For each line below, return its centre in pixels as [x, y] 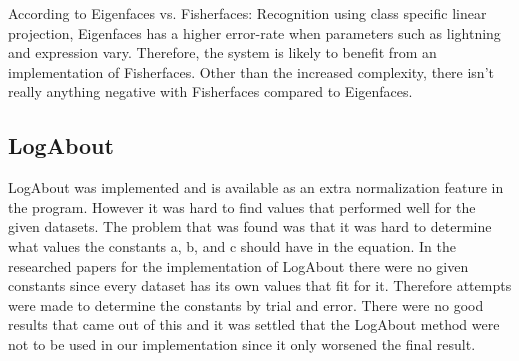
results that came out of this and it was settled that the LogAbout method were [254, 324]
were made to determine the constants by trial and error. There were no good [246, 304]
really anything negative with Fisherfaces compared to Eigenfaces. [210, 91]
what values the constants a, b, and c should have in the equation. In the [232, 245]
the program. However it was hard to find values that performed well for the [242, 206]
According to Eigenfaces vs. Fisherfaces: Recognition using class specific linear [247, 13]
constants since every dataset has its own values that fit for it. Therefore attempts [260, 285]
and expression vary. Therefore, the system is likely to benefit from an [222, 52]
